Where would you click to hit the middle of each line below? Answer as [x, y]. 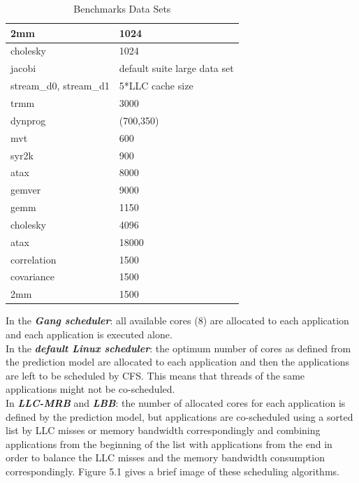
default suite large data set [176, 68]
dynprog [28, 120]
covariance [33, 276]
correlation [34, 259]
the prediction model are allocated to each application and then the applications [178, 362]
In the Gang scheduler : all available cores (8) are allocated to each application [177, 320]
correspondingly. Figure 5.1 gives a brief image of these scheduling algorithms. [173, 471]
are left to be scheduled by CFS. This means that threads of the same [155, 375]
